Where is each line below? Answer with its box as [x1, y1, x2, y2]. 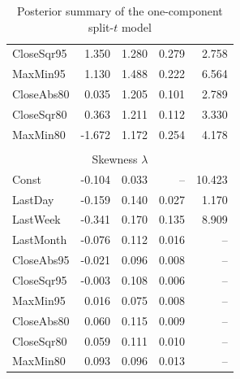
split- [88, 18, 114, 35]
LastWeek [12, 211, 61, 228]
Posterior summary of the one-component [17, 2, 223, 19]
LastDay [12, 190, 54, 207]
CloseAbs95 [12, 251, 70, 268]
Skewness [92, 150, 138, 167]
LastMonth [12, 231, 67, 248]
